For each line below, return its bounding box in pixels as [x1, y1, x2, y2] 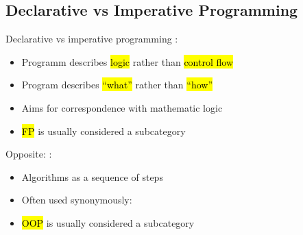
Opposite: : [5, 147, 52, 161]
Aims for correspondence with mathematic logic [21, 100, 223, 114]
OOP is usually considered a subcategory [21, 215, 195, 230]
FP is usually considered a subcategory [21, 123, 186, 138]
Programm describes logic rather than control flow [21, 54, 234, 69]
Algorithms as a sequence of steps [21, 169, 163, 184]
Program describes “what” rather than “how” [21, 77, 213, 92]
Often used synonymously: [21, 193, 132, 207]
